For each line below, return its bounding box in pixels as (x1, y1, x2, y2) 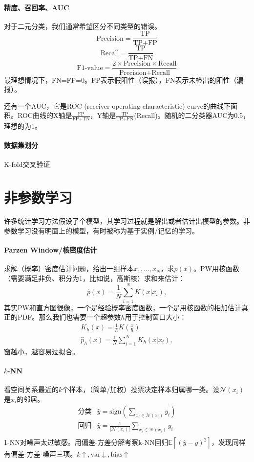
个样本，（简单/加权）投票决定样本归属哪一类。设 (62, 384, 220, 394)
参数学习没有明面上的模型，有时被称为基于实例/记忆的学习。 (4, 225, 199, 235)
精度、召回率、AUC (4, 2, 69, 12)
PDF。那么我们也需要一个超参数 (17, 312, 121, 322)
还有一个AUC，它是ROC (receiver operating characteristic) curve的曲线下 (4, 100, 231, 111)
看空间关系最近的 (4, 384, 59, 394)
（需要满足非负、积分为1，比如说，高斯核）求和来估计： (4, 273, 185, 283)
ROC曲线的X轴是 (17, 110, 72, 120)
